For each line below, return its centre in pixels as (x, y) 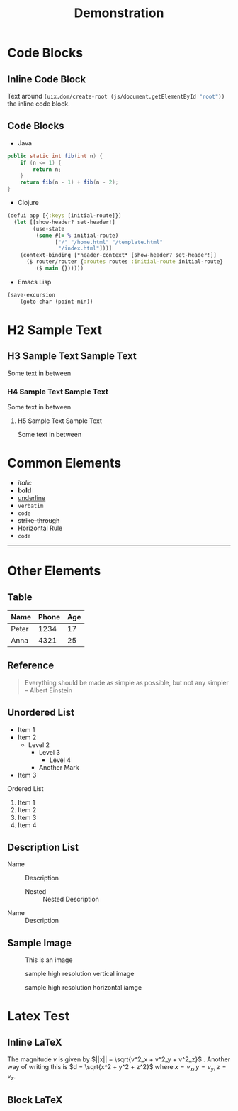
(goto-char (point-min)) (57, 302)
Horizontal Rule (40, 528)
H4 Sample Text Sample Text (58, 392)
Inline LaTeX (35, 1042)
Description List (43, 847)
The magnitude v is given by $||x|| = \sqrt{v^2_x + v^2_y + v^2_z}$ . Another (119, 1059)
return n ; (47, 169)
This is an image (49, 960)
